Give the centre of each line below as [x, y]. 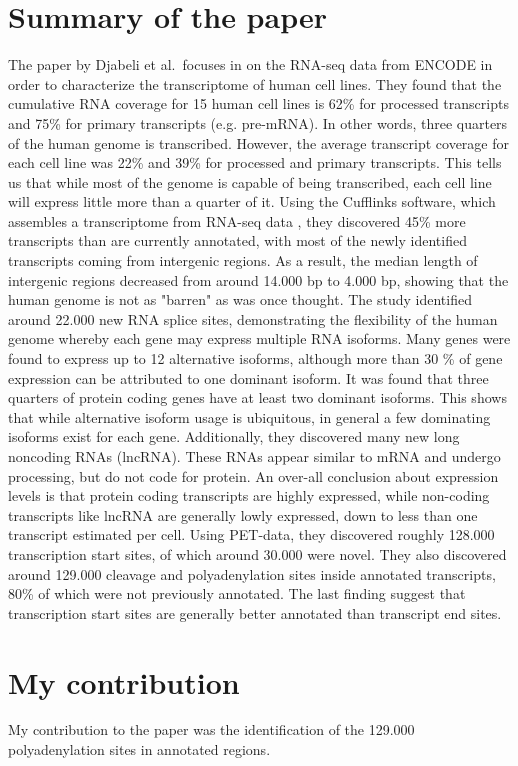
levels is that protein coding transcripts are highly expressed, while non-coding [249, 495]
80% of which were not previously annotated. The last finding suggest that [237, 593]
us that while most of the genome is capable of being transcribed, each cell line [250, 181]
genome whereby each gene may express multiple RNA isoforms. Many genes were [259, 338]
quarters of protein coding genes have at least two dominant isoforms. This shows [257, 397]
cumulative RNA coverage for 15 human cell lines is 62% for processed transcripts [258, 103]
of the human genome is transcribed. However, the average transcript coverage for [259, 142]
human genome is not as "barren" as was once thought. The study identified [240, 299]
